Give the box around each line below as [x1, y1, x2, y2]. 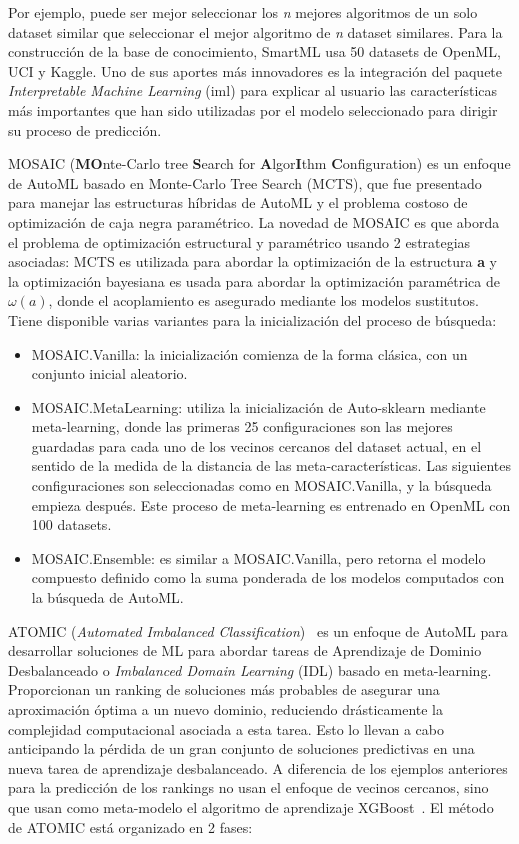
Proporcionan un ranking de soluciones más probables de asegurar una [8, 679, 440, 700]
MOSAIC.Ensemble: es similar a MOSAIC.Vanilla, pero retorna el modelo [31, 547, 486, 568]
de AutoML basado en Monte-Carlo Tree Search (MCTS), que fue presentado [8, 172, 482, 193]
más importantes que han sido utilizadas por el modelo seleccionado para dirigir [8, 99, 498, 120]
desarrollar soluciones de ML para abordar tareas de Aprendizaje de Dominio [8, 640, 482, 661]
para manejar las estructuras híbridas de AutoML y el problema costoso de [8, 192, 468, 213]
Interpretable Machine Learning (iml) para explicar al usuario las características [8, 80, 498, 101]
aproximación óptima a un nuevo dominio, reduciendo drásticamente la [8, 699, 443, 719]
